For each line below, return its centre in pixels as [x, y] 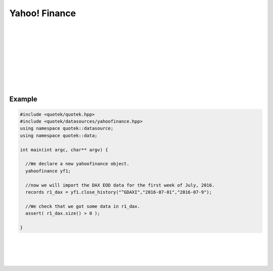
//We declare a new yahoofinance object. [78, 164]
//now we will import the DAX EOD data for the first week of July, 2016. [120, 185]
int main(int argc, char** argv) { [64, 150]
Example [23, 99]
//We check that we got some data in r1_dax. [83, 206]
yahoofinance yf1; [48, 171]
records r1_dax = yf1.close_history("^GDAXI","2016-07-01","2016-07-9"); [119, 192]
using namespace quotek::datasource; [67, 128]
